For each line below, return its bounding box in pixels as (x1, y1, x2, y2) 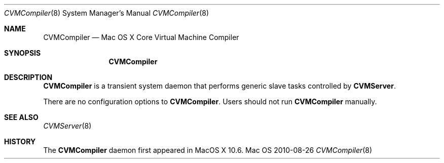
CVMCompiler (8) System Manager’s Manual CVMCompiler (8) (4, 9, 209, 17)
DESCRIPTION (4, 73, 53, 81)
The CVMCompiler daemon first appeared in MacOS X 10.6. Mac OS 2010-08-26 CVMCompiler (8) (43, 146, 373, 154)
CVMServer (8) (43, 121, 92, 130)
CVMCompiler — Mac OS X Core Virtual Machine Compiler (43, 33, 239, 42)
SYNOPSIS (4, 49, 41, 57)
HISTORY (4, 137, 36, 146)
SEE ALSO (4, 113, 39, 121)
